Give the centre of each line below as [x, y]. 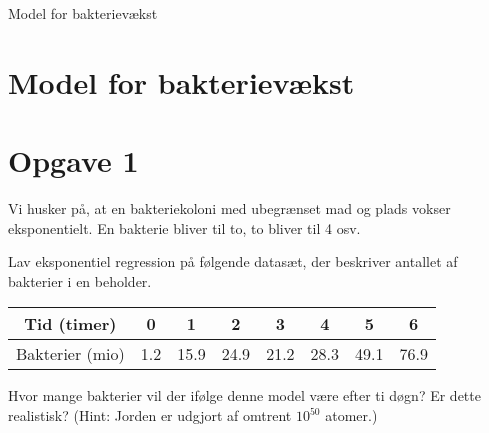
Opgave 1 [73, 160]
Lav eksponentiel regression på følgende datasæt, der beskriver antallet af [233, 261]
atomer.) [351, 415]
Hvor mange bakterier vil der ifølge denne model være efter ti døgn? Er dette [244, 395]
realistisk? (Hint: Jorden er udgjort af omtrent [150, 415]
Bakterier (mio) [70, 354]
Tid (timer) [70, 324]
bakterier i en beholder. [80, 280]
